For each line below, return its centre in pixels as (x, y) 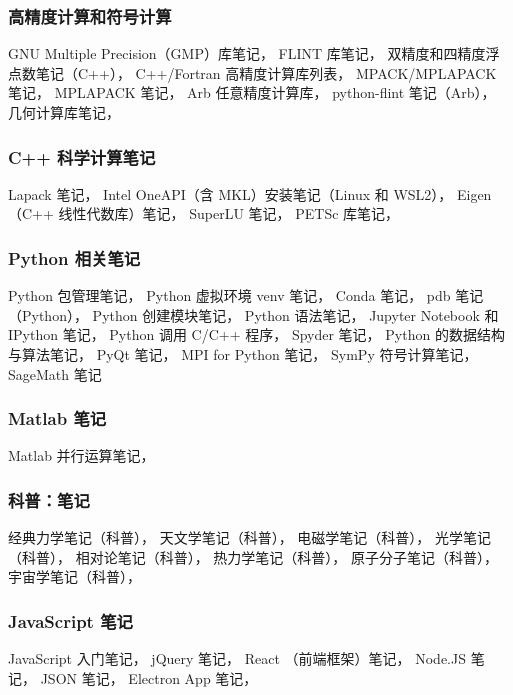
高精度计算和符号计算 (90, 15)
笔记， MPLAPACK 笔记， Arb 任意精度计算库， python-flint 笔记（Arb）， (252, 92)
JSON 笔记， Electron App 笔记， (149, 677)
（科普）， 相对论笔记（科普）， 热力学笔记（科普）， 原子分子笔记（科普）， (253, 556)
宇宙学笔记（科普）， (74, 576)
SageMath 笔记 (55, 373)
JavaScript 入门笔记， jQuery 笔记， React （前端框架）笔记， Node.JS (237, 658)
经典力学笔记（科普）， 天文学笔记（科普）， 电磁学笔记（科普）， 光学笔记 (249, 537)
